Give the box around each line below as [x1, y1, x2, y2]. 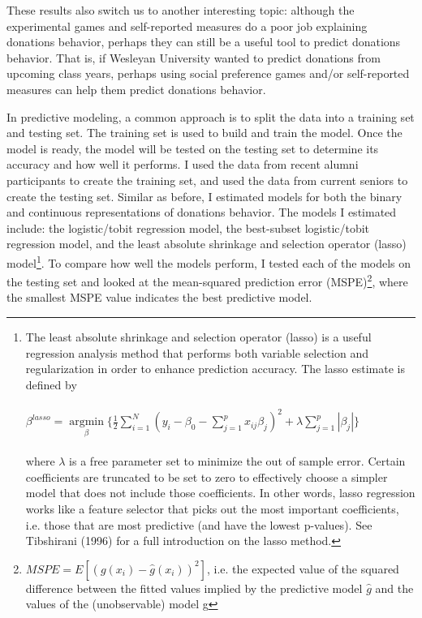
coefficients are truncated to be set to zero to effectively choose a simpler [25, 468, 388, 485]
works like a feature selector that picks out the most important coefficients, [25, 500, 399, 517]
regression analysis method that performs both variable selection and [25, 344, 369, 361]
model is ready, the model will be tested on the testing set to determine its [6, 139, 379, 157]
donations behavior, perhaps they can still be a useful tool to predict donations [6, 33, 401, 50]
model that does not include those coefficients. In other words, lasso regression [25, 484, 416, 501]
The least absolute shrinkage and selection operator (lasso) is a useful [25, 328, 372, 345]
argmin [69, 416, 104, 428]
